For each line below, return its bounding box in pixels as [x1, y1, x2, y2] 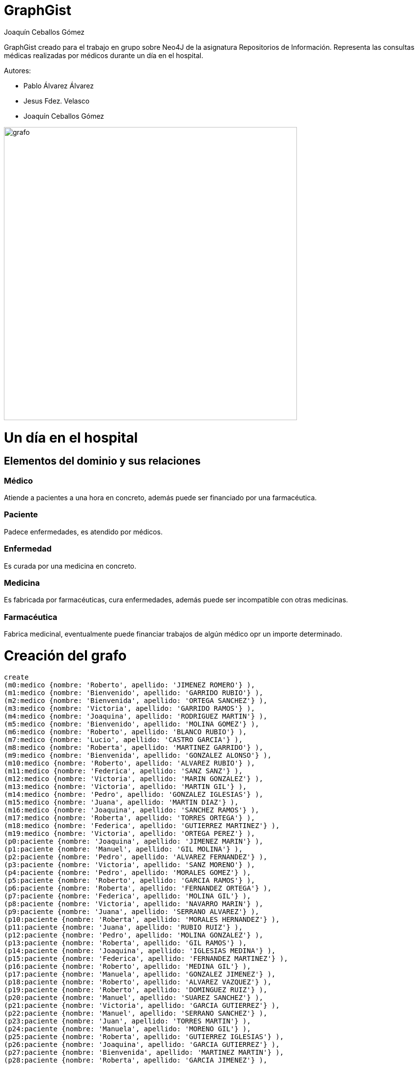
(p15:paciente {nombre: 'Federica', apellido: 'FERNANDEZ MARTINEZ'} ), [4, 954, 288, 962]
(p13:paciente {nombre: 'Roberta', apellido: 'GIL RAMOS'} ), [4, 938, 247, 947]
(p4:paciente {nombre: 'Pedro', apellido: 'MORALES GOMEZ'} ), [4, 868, 251, 876]
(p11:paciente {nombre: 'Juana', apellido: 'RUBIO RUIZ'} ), [4, 923, 243, 931]
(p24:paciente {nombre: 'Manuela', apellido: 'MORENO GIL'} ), [4, 1024, 251, 1033]
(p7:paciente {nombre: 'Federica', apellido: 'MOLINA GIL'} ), [4, 892, 251, 900]
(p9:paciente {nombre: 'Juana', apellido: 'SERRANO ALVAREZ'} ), [4, 907, 259, 916]
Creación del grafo [4, 647, 127, 664]
